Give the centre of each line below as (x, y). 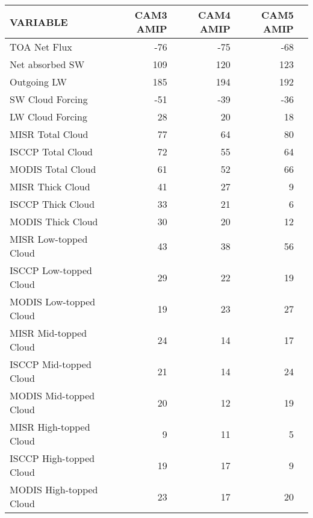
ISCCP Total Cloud (51, 151)
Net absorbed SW (47, 64)
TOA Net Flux (41, 47)
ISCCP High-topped (52, 458)
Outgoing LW (38, 82)
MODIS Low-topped (53, 301)
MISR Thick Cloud (50, 186)
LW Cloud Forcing (48, 117)
